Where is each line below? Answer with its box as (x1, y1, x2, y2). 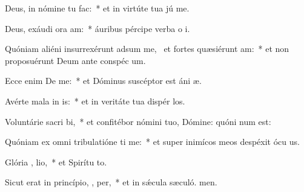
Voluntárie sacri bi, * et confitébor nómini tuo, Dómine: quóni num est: (5, 115, 271, 127)
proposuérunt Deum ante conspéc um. (5, 54, 146, 66)
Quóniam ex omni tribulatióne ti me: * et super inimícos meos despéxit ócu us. (5, 135, 300, 148)
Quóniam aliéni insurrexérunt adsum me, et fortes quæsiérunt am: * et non (5, 42, 289, 55)
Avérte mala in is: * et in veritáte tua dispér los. (5, 94, 185, 107)
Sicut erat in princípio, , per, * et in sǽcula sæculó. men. (5, 176, 217, 188)
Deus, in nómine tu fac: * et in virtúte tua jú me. (5, 2, 190, 14)
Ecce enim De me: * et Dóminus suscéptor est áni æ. (5, 74, 202, 87)
